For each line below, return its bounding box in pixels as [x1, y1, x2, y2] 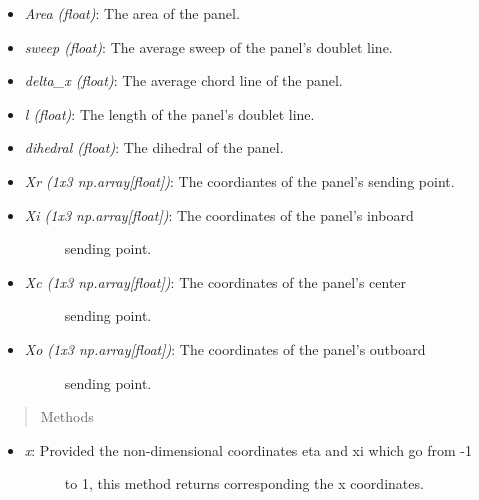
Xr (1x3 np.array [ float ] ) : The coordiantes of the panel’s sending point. [24, 170, 455, 191]
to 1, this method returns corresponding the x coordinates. [64, 473, 424, 494]
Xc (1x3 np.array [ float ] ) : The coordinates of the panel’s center [24, 271, 407, 292]
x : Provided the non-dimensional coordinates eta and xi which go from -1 [24, 439, 473, 460]
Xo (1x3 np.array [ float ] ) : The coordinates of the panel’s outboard [24, 338, 426, 359]
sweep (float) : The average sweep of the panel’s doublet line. [24, 36, 393, 57]
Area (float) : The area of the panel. [24, 3, 240, 23]
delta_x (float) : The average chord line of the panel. [24, 70, 343, 91]
